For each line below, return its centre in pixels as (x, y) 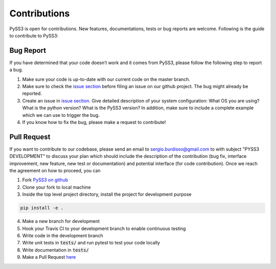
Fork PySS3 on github (45, 180)
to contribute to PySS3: (34, 35)
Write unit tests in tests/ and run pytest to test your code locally (91, 243)
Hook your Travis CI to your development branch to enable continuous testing (104, 229)
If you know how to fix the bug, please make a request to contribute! (94, 122)
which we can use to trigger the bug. (61, 115)
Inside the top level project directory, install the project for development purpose (107, 194)
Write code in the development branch (63, 235)
